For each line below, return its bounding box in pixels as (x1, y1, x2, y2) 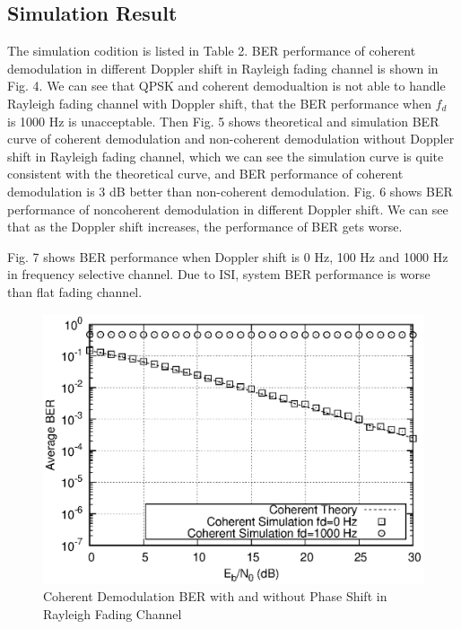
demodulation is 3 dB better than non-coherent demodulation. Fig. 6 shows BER (7, 181, 453, 200)
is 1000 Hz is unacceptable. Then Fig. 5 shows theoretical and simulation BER (7, 111, 439, 130)
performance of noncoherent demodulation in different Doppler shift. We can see (7, 199, 448, 218)
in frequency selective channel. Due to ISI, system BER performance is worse (7, 265, 431, 284)
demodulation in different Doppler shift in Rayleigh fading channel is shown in (7, 58, 439, 77)
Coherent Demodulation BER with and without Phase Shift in (43, 587, 387, 606)
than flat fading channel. (7, 282, 143, 301)
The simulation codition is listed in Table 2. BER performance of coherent (7, 41, 416, 60)
